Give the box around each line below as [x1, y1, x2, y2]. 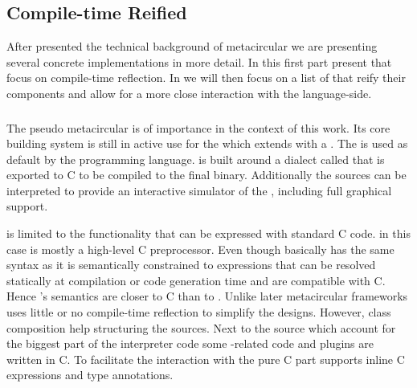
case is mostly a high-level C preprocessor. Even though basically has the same [6, 240, 395, 257]
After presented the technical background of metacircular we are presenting [6, 38, 378, 55]
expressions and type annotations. [6, 366, 174, 383]
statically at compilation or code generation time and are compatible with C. [6, 272, 386, 288]
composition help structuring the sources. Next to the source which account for [6, 319, 396, 336]
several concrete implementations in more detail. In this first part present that [6, 53, 392, 70]
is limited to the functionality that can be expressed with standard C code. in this [6, 225, 411, 242]
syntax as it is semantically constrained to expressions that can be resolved [6, 256, 376, 273]
